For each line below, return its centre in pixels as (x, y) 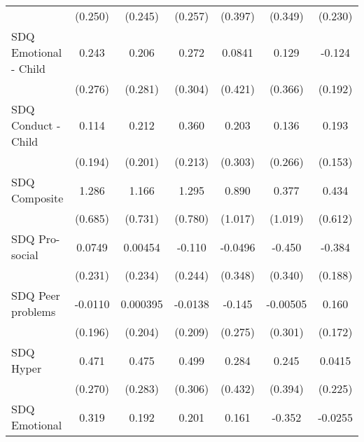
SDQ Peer (36, 295)
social (25, 255)
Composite (37, 198)
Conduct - (36, 125)
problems (34, 311)
